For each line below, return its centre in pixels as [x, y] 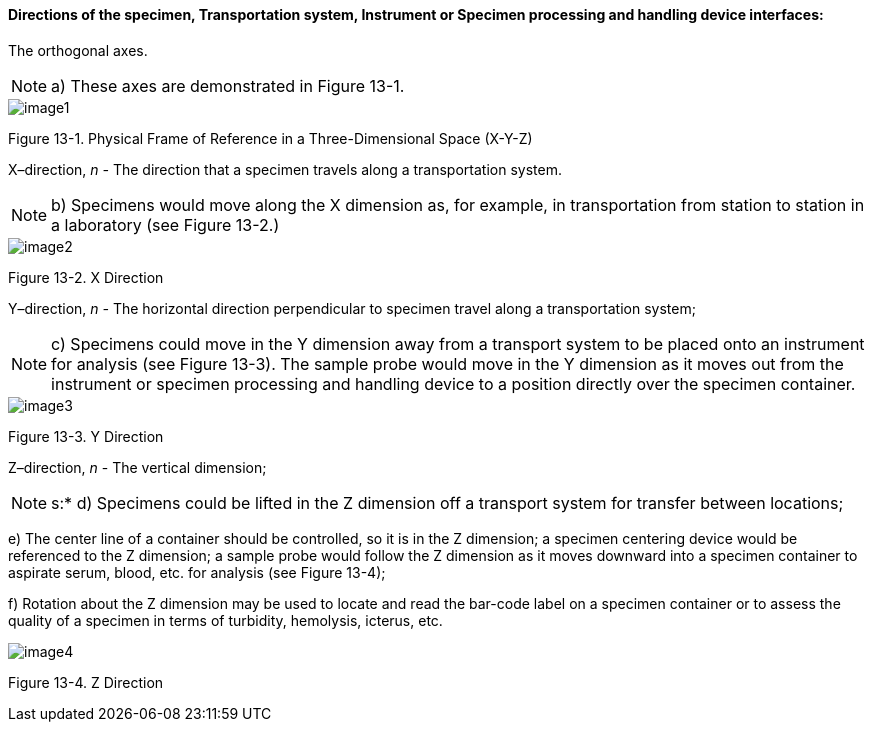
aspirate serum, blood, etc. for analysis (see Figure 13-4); [197, 572]
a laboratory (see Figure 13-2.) [165, 224]
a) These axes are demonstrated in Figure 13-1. [228, 85]
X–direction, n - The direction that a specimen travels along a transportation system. [285, 169]
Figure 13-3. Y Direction [86, 436]
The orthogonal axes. [78, 50]
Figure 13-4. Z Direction [86, 682]
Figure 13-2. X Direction [86, 277]
